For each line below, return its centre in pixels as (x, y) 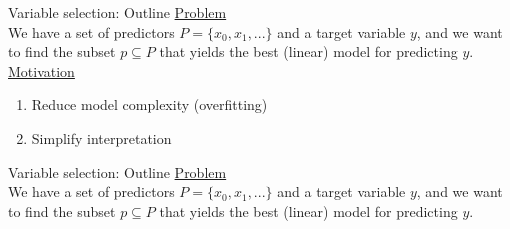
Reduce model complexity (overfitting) (149, 104)
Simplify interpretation (101, 137)
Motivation (41, 70)
